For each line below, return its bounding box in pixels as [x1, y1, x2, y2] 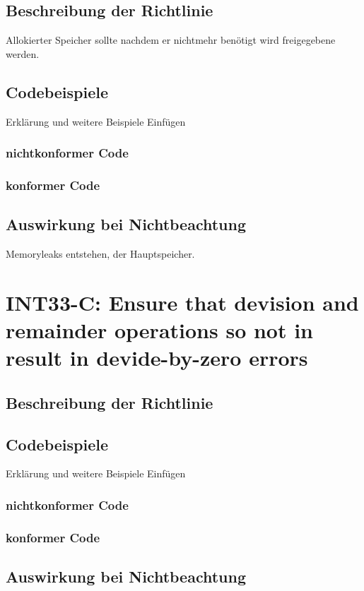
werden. [6, 46, 40, 61]
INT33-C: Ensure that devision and [6, 287, 359, 316]
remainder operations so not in [6, 316, 314, 345]
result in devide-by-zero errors [6, 343, 308, 372]
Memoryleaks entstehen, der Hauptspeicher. [6, 246, 195, 261]
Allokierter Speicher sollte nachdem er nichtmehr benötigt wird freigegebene [6, 32, 336, 47]
